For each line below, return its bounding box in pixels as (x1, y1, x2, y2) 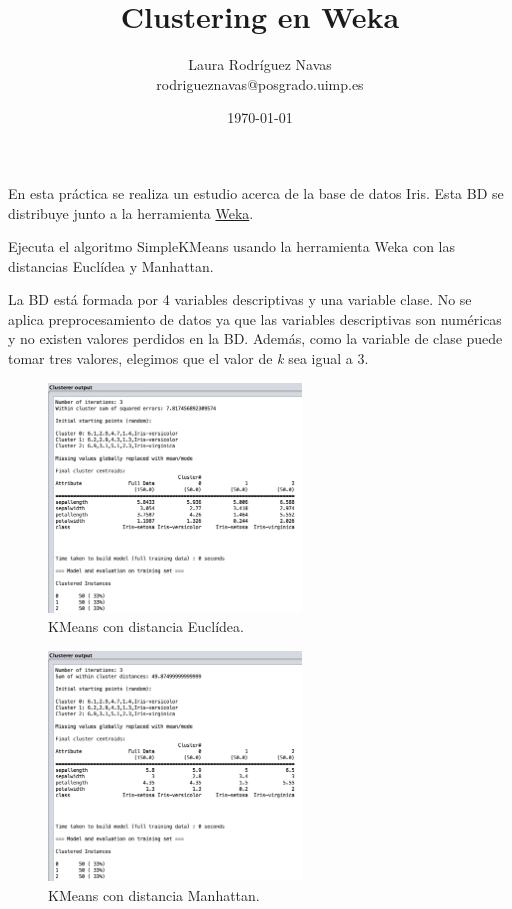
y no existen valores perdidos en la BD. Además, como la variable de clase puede (8, 328, 503, 349)
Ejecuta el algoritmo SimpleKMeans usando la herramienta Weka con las (8, 236, 455, 257)
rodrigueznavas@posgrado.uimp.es (156, 73, 364, 94)
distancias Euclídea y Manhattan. (8, 255, 214, 276)
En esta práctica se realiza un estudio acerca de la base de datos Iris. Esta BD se (8, 182, 504, 203)
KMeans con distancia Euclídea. (48, 616, 244, 637)
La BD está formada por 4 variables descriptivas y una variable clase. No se (8, 289, 472, 310)
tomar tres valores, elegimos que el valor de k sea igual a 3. (8, 348, 369, 369)
